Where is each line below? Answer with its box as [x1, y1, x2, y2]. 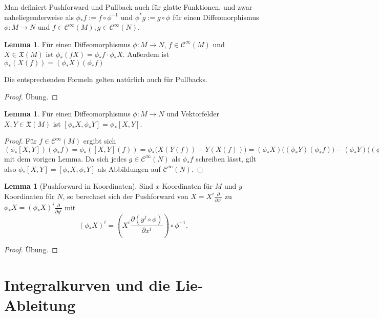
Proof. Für [4, 135, 37, 146]
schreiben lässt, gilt [196, 153, 256, 164]
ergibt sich [83, 135, 116, 146]
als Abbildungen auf [97, 163, 161, 174]
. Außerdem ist [122, 49, 170, 59]
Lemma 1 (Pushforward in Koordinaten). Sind [4, 181, 154, 191]
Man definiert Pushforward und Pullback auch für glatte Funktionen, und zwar [4, 2, 252, 12]
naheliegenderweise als [4, 11, 74, 22]
